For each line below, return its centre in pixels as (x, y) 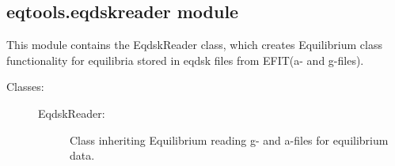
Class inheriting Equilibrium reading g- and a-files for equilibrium (229, 140)
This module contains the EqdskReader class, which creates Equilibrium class (194, 45)
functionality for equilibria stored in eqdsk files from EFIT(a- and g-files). (185, 60)
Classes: (25, 87)
